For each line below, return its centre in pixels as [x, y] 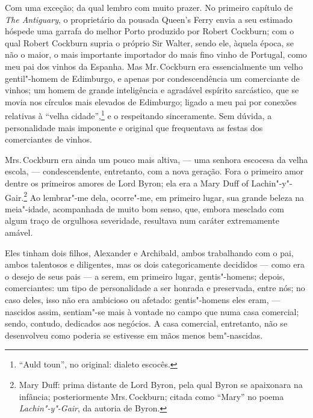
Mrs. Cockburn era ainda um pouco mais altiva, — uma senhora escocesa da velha [156, 159]
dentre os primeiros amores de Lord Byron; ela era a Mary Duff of [127, 183]
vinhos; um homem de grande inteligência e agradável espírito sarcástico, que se [152, 90]
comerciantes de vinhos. [48, 139]
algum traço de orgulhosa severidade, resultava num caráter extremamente [142, 220]
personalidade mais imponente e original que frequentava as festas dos [134, 127]
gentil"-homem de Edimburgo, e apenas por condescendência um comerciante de [152, 78]
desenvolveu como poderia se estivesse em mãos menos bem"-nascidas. [134, 335]
